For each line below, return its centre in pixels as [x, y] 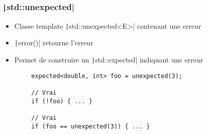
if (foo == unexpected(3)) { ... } [91, 126]
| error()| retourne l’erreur [54, 43]
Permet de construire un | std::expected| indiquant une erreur [109, 60]
